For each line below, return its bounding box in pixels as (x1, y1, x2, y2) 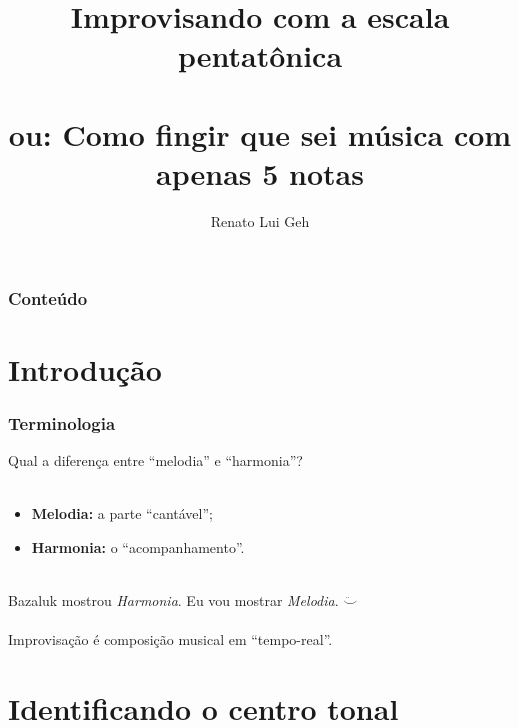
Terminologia (8, 410, 116, 435)
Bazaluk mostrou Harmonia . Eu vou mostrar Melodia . (8, 589, 339, 610)
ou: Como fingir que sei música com (8, 113, 512, 154)
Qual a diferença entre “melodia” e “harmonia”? (8, 449, 303, 470)
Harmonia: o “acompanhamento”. (31, 536, 245, 557)
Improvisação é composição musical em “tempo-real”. (8, 629, 333, 650)
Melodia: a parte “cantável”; (31, 503, 213, 524)
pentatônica (177, 35, 343, 76)
